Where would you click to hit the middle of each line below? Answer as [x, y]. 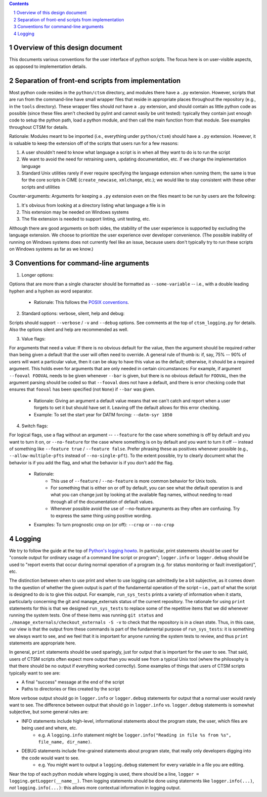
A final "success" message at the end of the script [73, 682]
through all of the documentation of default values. [102, 502]
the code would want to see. [50, 758]
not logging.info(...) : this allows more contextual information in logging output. [95, 788]
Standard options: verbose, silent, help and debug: [73, 313]
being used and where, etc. [49, 728]
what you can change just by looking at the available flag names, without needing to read [141, 495]
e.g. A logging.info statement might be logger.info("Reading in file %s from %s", [135, 735]
